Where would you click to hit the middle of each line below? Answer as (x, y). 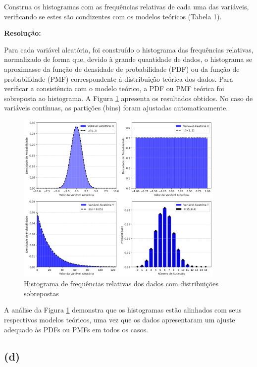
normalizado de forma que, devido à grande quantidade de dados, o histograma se (128, 59)
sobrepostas (41, 293)
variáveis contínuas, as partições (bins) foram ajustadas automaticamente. (116, 108)
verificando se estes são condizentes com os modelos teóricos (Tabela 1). (113, 16)
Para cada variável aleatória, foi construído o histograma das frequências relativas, (129, 49)
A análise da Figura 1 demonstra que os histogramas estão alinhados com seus (123, 310)
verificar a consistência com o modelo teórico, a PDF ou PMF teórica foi (114, 88)
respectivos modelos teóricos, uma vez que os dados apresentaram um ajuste (120, 319)
